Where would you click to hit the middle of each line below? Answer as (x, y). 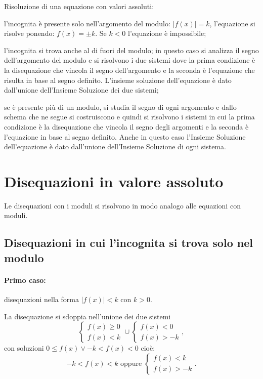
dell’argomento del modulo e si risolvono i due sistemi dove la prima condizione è (130, 60)
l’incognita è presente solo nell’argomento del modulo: (87, 23)
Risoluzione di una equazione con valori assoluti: (79, 6)
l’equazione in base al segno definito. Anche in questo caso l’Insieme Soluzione (125, 136)
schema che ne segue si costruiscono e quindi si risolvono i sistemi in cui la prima (129, 117)
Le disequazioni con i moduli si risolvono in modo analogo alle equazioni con (122, 205)
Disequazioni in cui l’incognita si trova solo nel (128, 243)
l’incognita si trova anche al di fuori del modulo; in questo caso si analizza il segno (131, 50)
